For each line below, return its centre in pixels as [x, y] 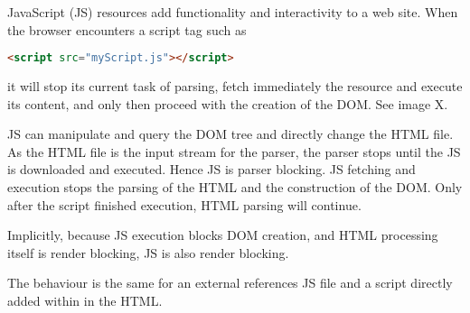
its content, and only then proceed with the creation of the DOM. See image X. [228, 103]
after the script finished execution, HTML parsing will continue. [184, 204]
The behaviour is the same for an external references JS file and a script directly [230, 283]
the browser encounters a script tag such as [127, 29]
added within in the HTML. [85, 300]
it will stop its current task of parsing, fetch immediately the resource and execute [235, 86]
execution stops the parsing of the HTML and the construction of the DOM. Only [235, 187]
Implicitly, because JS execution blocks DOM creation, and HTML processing [223, 235]
